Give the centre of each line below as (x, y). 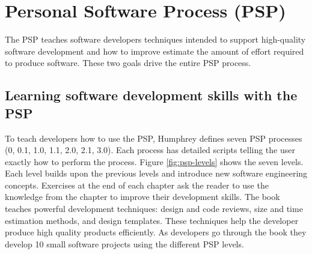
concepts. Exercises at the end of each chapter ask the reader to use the (137, 185)
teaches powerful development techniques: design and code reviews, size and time (154, 209)
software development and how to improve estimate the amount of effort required (154, 51)
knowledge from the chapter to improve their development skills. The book (142, 197)
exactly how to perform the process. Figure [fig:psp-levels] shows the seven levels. (154, 161)
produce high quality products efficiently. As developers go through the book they (156, 232)
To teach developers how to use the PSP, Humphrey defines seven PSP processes (154, 138)
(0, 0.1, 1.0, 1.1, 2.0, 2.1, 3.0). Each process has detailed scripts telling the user (150, 150)
